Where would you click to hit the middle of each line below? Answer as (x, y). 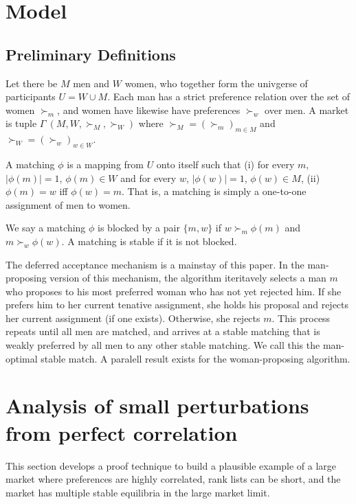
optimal (22, 358)
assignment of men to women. (68, 204)
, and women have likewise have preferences (149, 110)
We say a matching (46, 228)
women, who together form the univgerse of (216, 83)
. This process (301, 318)
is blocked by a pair (139, 228)
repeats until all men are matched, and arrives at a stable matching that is (163, 331)
